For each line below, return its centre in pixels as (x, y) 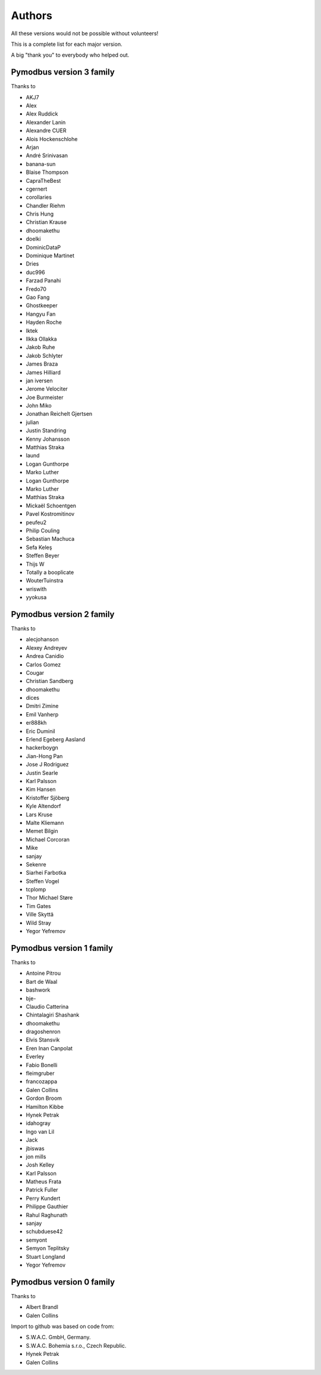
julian (32, 422)
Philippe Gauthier (47, 1206)
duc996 (35, 272)
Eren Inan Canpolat (49, 1048)
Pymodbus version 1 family (62, 948)
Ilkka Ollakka (41, 339)
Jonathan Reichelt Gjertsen (59, 414)
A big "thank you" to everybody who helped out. (70, 55)
